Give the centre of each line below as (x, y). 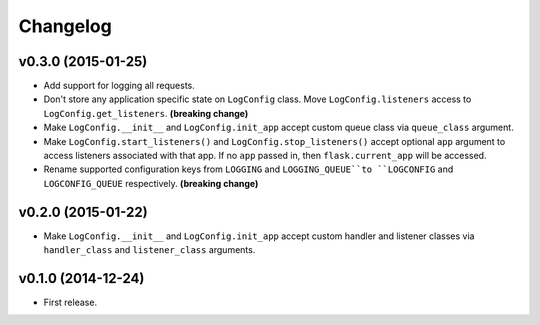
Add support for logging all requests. (119, 86)
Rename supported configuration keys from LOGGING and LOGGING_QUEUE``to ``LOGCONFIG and (248, 169)
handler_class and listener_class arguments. (149, 250)
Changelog (65, 26)
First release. (70, 302)
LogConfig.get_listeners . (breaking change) (146, 113)
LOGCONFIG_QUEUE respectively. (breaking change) (151, 183)
